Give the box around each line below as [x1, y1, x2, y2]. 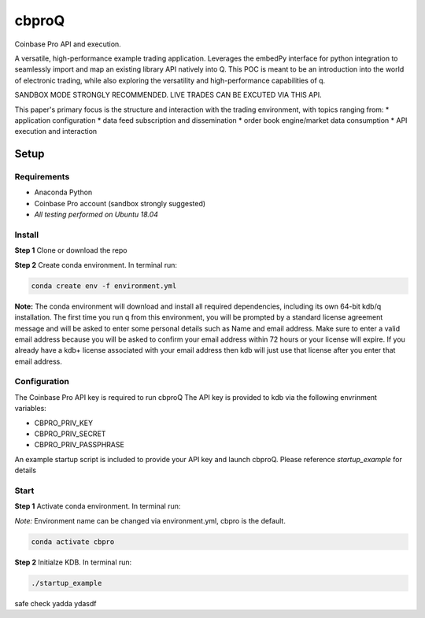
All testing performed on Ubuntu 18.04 [34, 209, 159, 220]
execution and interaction [14, 127, 98, 136]
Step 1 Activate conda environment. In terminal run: [14, 501, 181, 511]
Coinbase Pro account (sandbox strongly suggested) [34, 198, 206, 208]
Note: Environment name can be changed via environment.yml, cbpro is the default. [14, 516, 286, 525]
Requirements [14, 172, 70, 183]
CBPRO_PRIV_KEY [34, 418, 94, 427]
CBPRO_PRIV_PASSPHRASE [34, 440, 125, 450]
